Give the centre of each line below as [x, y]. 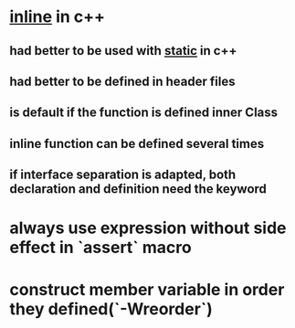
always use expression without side [148, 228]
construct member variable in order [147, 289]
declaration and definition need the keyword [138, 189]
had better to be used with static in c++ [123, 51]
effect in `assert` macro [100, 248]
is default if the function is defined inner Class [144, 113]
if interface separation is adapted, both [123, 175]
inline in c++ [58, 17]
